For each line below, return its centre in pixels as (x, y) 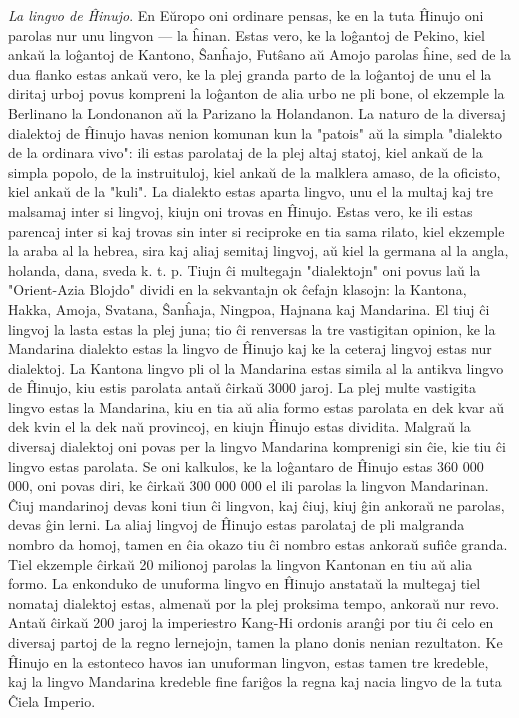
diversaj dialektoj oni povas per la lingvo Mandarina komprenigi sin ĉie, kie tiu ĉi (257, 446)
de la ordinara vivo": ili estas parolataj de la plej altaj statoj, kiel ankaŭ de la (245, 152)
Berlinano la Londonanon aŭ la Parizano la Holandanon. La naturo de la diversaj (257, 112)
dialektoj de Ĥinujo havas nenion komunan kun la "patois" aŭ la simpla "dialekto (255, 132)
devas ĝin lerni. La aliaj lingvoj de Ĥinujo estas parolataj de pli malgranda (236, 524)
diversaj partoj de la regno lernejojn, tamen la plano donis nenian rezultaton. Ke (255, 642)
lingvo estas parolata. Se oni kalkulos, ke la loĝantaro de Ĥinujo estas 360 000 (246, 465)
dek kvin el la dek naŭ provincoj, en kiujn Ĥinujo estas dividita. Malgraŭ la (239, 426)
